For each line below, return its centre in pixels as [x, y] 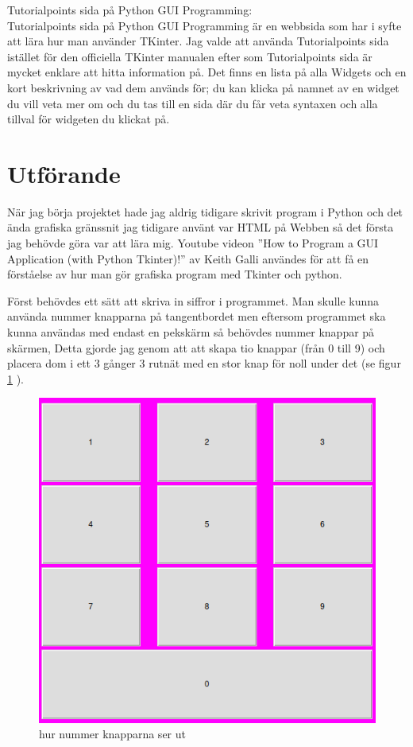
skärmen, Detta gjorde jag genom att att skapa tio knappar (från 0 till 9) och [196, 347]
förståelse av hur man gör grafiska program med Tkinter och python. [175, 274]
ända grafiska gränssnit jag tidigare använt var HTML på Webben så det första [201, 227]
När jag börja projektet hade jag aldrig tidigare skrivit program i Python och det [205, 211]
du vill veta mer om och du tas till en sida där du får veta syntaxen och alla [193, 103]
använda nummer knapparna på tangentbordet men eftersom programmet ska [197, 316]
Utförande [64, 173]
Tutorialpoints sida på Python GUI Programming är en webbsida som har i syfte [205, 25]
